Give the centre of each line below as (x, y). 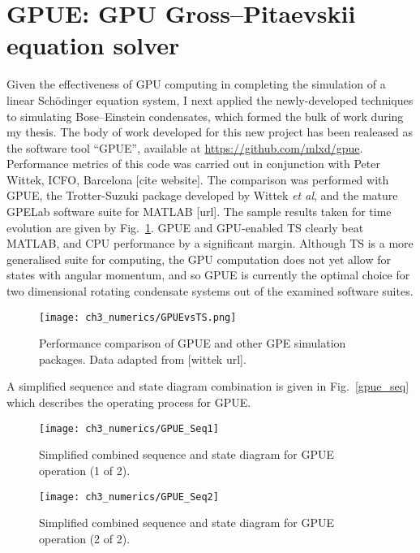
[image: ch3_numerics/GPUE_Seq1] (129, 428)
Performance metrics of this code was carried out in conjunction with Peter (193, 164)
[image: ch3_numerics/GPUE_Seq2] (129, 497)
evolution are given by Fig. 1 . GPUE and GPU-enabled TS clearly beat (185, 227)
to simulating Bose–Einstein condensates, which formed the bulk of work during (205, 116)
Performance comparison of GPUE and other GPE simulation (193, 343)
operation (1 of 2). (85, 470)
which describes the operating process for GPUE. (129, 402)
